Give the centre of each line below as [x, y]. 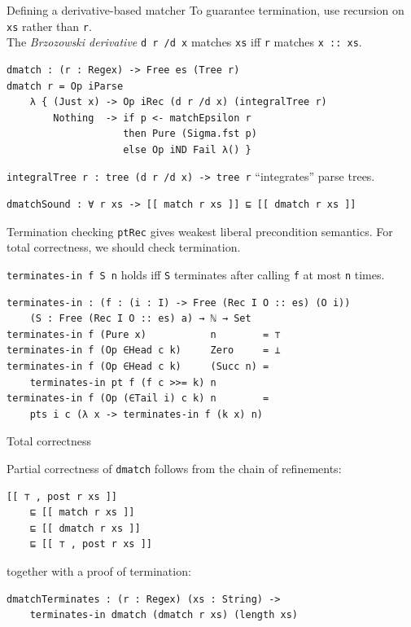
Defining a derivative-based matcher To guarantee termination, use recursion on [205, 10]
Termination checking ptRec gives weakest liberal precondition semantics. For [200, 231]
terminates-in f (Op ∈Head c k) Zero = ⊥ [144, 351]
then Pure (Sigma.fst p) [190, 134]
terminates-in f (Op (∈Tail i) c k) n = [138, 399]
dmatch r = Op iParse [65, 86]
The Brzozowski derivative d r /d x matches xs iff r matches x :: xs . [184, 42]
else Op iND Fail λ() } [187, 149]
